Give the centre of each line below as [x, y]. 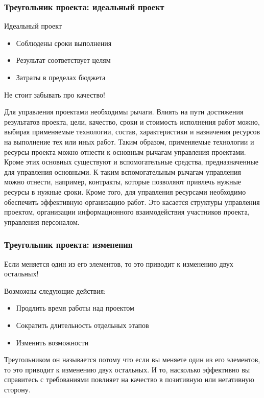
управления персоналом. [42, 221]
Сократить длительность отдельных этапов [82, 325]
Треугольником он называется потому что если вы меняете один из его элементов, [132, 359]
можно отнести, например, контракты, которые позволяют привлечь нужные [123, 182]
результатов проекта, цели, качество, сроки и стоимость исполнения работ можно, [132, 121]
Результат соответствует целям [63, 60]
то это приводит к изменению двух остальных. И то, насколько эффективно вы [127, 369]
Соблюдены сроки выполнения [64, 43]
